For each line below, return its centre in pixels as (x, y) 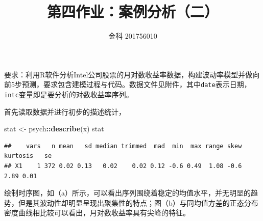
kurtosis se (28, 156)
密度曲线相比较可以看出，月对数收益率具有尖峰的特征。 (97, 213)
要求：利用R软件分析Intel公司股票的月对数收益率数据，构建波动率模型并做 (128, 74)
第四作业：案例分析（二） (133, 11)
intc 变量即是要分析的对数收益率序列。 (69, 94)
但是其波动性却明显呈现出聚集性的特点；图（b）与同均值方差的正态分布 (138, 202)
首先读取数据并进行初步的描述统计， (65, 111)
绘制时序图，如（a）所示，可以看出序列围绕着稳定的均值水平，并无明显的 (127, 193)
